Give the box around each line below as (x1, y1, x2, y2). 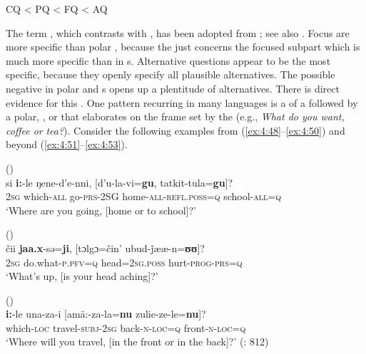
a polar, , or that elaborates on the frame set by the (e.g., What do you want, (6, 109, 345, 124)
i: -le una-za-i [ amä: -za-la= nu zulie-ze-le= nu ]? (6, 306, 206, 321)
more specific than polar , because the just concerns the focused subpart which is (6, 39, 360, 54)
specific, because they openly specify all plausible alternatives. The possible (6, 67, 335, 82)
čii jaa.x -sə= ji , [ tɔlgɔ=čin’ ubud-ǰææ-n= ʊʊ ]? (6, 240, 205, 255)
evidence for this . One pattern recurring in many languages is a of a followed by (6, 95, 358, 110)
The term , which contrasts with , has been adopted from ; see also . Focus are (6, 25, 350, 40)
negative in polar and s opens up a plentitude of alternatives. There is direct (6, 80, 340, 95)
